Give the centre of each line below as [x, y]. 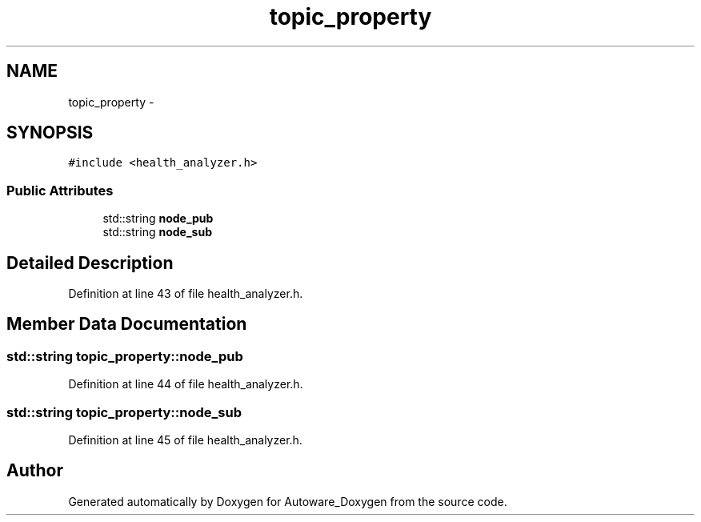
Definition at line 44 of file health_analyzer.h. [186, 384]
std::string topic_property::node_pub [125, 356]
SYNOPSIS [50, 133]
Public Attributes [60, 190]
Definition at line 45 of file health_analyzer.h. [185, 440]
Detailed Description [90, 263]
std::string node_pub [158, 219]
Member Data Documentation [127, 324]
